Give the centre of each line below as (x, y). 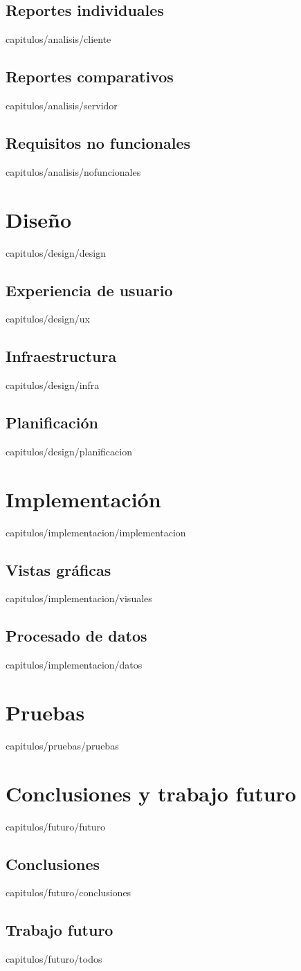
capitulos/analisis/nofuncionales (73, 171)
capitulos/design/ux (48, 319)
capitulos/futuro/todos (54, 959)
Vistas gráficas (58, 569)
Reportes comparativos (90, 76)
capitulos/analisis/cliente (58, 39)
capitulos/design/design (56, 252)
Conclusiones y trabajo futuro (151, 793)
